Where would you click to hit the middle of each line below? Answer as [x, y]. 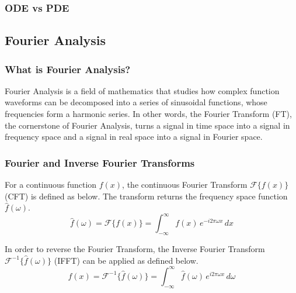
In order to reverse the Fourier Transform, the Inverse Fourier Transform [135, 249]
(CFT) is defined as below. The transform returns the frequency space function [146, 196]
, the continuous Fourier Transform [185, 185]
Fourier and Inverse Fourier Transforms [100, 162]
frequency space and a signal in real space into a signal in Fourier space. [134, 137]
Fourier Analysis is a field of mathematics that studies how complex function [142, 90]
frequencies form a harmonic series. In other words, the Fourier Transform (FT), [148, 114]
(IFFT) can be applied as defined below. [126, 260]
